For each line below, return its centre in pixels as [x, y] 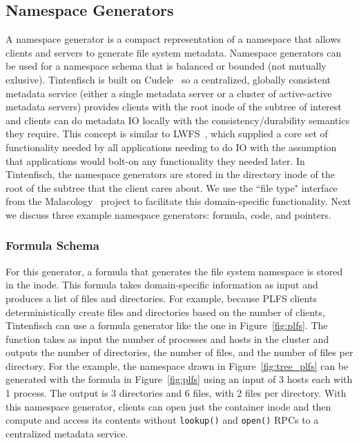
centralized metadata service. [67, 433]
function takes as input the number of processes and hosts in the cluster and [167, 338]
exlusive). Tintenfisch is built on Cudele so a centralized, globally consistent [168, 79]
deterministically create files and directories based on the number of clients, [165, 312]
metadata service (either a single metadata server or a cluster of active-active [169, 93]
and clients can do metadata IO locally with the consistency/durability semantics [178, 120]
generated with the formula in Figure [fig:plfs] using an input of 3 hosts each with [179, 379]
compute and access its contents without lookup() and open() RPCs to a [162, 420]
